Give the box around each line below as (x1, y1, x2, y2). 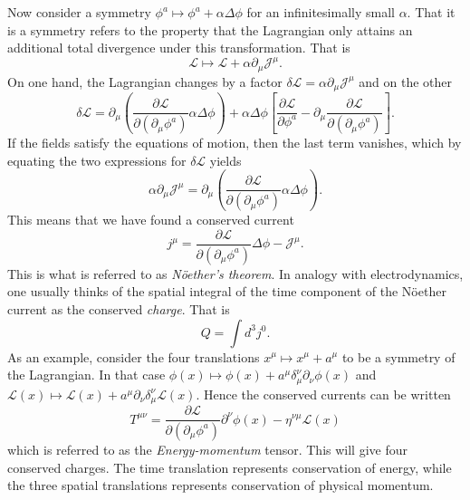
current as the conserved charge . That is (7, 299, 230, 318)
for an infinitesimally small (246, 3, 395, 21)
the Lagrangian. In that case (7, 365, 166, 384)
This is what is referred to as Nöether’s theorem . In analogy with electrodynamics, (7, 264, 464, 283)
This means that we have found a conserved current (7, 210, 294, 229)
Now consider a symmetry (7, 3, 151, 21)
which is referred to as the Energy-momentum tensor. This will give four (7, 439, 408, 458)
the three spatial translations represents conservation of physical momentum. (7, 476, 434, 495)
